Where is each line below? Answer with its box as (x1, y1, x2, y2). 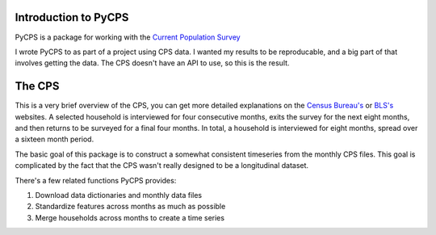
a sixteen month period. (15, 134, 94, 145)
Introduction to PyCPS (15, 10, 129, 24)
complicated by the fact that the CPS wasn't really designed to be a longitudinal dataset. (15, 161, 309, 170)
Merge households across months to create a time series (35, 212, 225, 222)
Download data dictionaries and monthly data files (35, 190, 202, 199)
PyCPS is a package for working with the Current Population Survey (15, 32, 241, 42)
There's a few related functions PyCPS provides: (15, 175, 177, 185)
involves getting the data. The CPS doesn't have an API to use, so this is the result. (15, 58, 290, 68)
